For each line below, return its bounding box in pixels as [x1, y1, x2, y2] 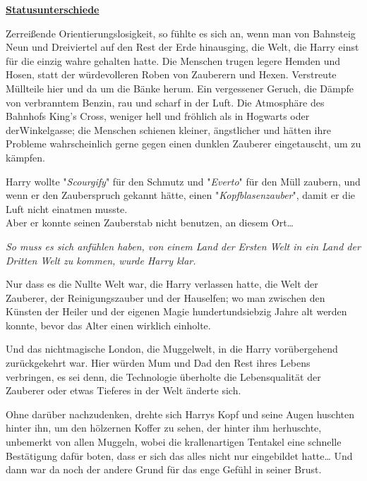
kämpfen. [6, 150, 46, 164]
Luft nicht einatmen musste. [6, 201, 128, 216]
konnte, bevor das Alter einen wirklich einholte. [6, 317, 211, 332]
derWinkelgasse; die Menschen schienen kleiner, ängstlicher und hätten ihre [6, 122, 331, 137]
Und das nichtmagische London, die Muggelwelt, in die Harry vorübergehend [6, 341, 338, 356]
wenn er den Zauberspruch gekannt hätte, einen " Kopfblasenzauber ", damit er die [6, 188, 356, 202]
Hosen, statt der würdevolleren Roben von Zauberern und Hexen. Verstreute [6, 67, 337, 82]
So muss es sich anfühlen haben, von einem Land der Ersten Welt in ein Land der [6, 238, 361, 253]
